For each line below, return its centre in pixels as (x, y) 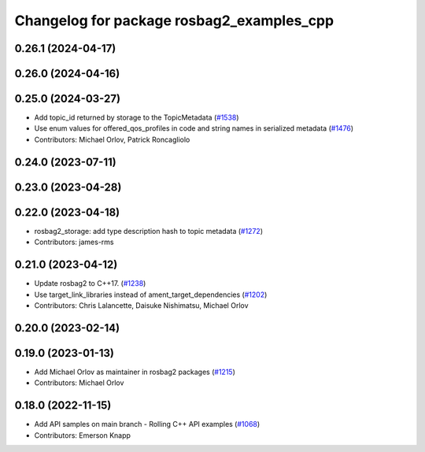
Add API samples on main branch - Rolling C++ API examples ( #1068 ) (147, 424)
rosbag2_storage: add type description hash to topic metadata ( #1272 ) (149, 231)
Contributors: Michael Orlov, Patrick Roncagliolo (112, 139)
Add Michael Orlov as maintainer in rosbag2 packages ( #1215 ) (135, 372)
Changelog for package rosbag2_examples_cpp (174, 20)
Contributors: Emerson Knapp (83, 435)
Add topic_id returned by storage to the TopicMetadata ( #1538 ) (137, 117)
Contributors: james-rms (74, 242)
